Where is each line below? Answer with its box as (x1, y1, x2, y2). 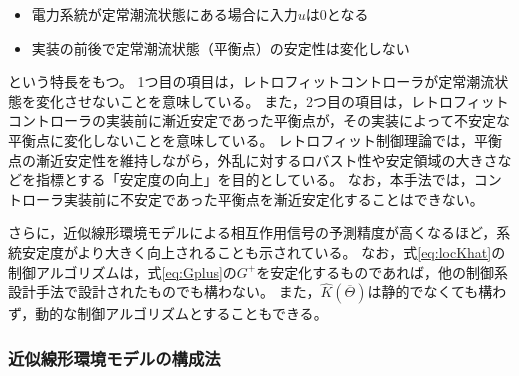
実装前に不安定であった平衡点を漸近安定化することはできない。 (63, 188, 484, 209)
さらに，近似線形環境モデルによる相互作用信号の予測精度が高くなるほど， (8, 222, 497, 243)
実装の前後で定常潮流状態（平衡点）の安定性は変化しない (31, 37, 410, 58)
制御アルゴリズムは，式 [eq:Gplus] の (8, 261, 237, 282)
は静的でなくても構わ (367, 281, 507, 302)
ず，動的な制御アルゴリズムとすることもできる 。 (8, 303, 328, 324)
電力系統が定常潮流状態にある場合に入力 (31, 4, 298, 24)
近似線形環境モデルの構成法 (8, 345, 221, 370)
